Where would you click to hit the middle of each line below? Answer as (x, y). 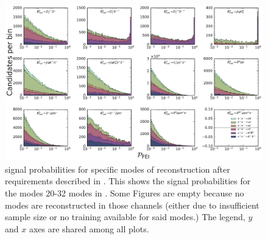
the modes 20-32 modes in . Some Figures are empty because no (125, 193)
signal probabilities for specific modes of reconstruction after (118, 169)
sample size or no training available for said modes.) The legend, (125, 217)
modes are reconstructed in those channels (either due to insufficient (132, 205)
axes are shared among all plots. (89, 228)
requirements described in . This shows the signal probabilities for (128, 181)
